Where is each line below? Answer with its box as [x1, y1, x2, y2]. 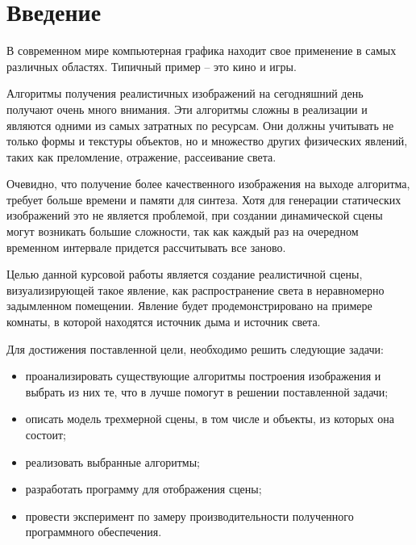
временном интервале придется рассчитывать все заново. [6, 238, 286, 255]
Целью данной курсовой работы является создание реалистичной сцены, [6, 266, 363, 283]
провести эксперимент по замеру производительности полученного [25, 507, 354, 524]
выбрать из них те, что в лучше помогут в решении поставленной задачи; [25, 383, 389, 400]
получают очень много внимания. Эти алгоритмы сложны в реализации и [6, 100, 368, 117]
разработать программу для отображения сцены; [25, 480, 262, 497]
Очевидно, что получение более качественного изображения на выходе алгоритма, [6, 175, 410, 192]
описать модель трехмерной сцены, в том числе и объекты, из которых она [25, 410, 394, 427]
